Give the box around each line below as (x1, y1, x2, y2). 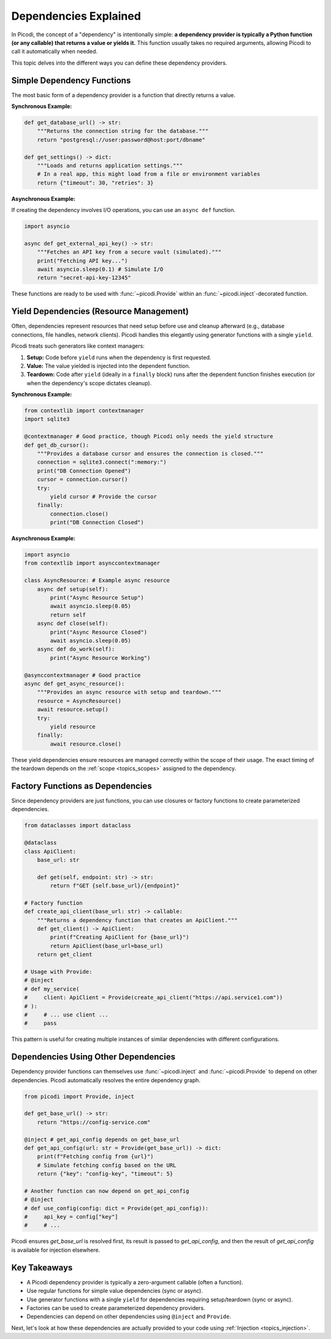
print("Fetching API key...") (37, 257, 128, 264)
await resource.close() (50, 740, 122, 747)
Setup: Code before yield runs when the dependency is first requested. (26, 353, 211, 361)
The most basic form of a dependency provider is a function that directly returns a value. (11, 91, 236, 98)
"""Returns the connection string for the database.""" (37, 128, 209, 135)
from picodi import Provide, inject (24, 1093, 135, 1100)
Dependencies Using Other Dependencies (11, 1051, 176, 1062)
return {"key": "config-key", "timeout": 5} (37, 1171, 173, 1177)
